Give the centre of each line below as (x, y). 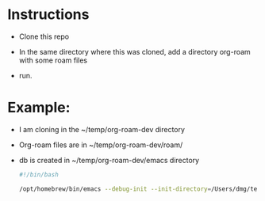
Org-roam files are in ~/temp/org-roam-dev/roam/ (101, 145)
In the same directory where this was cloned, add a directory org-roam (134, 51)
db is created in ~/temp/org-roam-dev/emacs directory (109, 160)
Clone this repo (44, 36)
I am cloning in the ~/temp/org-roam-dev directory (102, 129)
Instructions (48, 15)
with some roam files (53, 60)
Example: (39, 108)
